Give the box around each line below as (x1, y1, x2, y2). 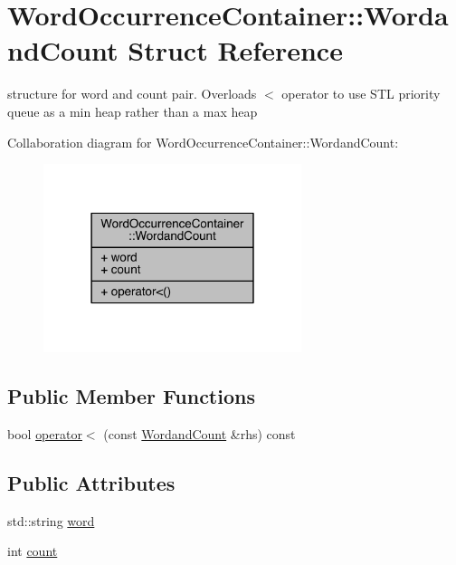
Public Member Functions (7, 381, 255, 409)
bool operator (7, 424, 82, 443)
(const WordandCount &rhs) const (103, 424, 296, 443)
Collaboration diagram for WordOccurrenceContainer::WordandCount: (7, 132, 399, 151)
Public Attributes (7, 468, 176, 496)
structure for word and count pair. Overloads (7, 84, 257, 103)
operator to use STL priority (281, 84, 441, 103)
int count (7, 541, 58, 560)
